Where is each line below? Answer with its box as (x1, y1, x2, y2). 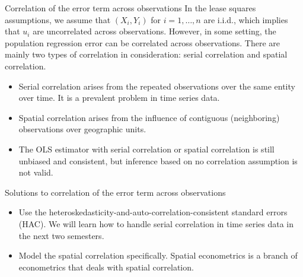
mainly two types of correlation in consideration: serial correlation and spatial (5, 48, 288, 61)
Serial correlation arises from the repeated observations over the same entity (18, 79, 295, 92)
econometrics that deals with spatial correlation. (18, 260, 194, 273)
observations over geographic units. (18, 123, 146, 135)
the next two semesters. (18, 229, 104, 241)
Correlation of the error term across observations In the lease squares (5, 2, 256, 14)
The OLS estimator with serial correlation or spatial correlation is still (18, 142, 275, 155)
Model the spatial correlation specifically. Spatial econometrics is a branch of (18, 249, 298, 262)
